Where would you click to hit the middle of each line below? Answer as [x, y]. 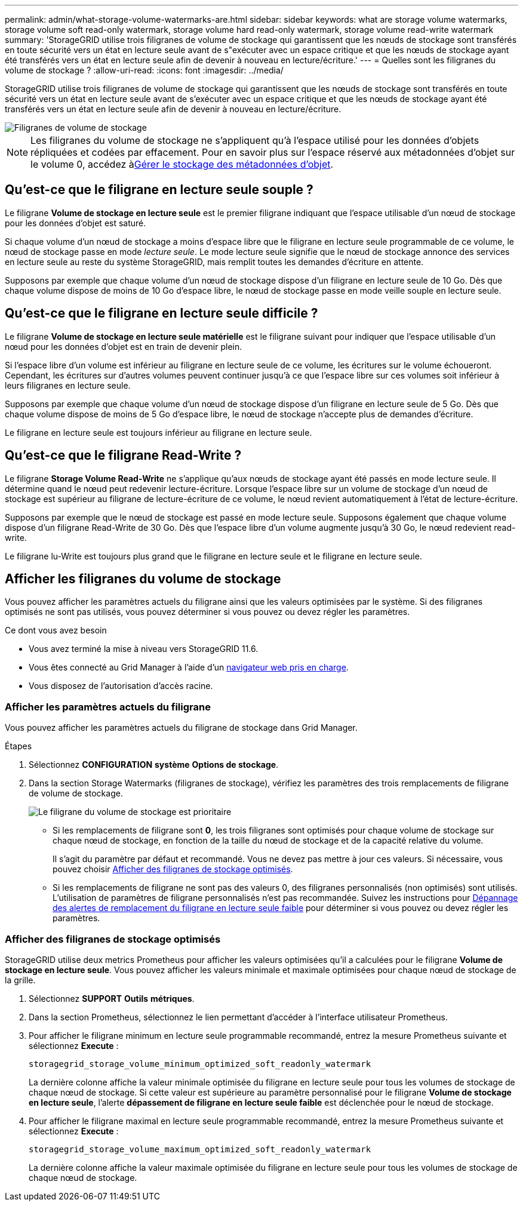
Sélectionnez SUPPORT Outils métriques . [112, 998]
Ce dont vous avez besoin [56, 630]
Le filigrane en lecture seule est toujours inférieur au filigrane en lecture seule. [159, 432]
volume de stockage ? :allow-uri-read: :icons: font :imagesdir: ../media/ [144, 70]
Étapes [19, 746]
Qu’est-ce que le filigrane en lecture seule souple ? [159, 190]
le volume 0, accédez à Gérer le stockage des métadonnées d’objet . [182, 164]
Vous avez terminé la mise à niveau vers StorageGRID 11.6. [144, 649]
